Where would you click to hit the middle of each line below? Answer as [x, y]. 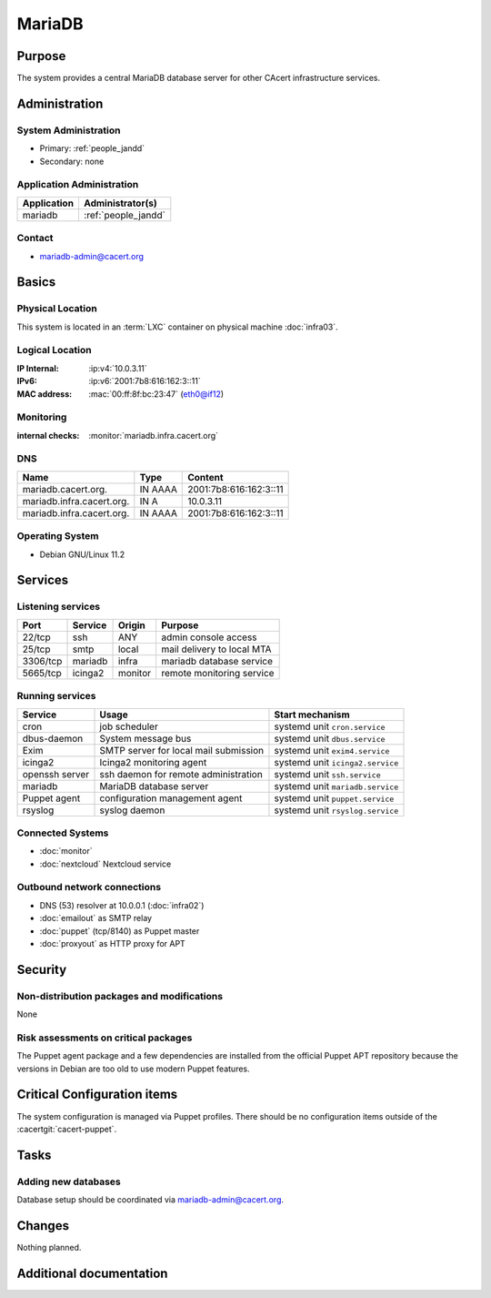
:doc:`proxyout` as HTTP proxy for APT [112, 943]
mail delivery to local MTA [216, 649]
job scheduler [129, 726]
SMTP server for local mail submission [182, 750]
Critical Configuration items [97, 1095]
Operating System [58, 536]
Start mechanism [312, 715]
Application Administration [78, 185]
